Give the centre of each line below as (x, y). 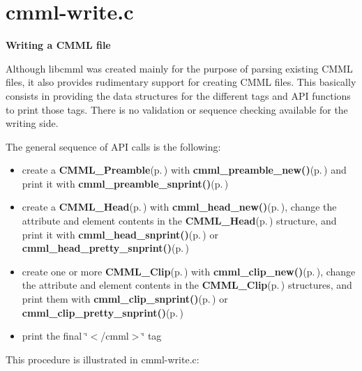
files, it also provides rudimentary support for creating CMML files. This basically (181, 82)
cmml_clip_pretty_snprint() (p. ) (103, 312)
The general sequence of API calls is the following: (113, 146)
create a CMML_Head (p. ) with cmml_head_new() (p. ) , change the (179, 207)
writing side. (32, 123)
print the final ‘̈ (55, 336)
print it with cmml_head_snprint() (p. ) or (120, 234)
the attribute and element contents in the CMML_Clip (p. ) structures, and (187, 285)
